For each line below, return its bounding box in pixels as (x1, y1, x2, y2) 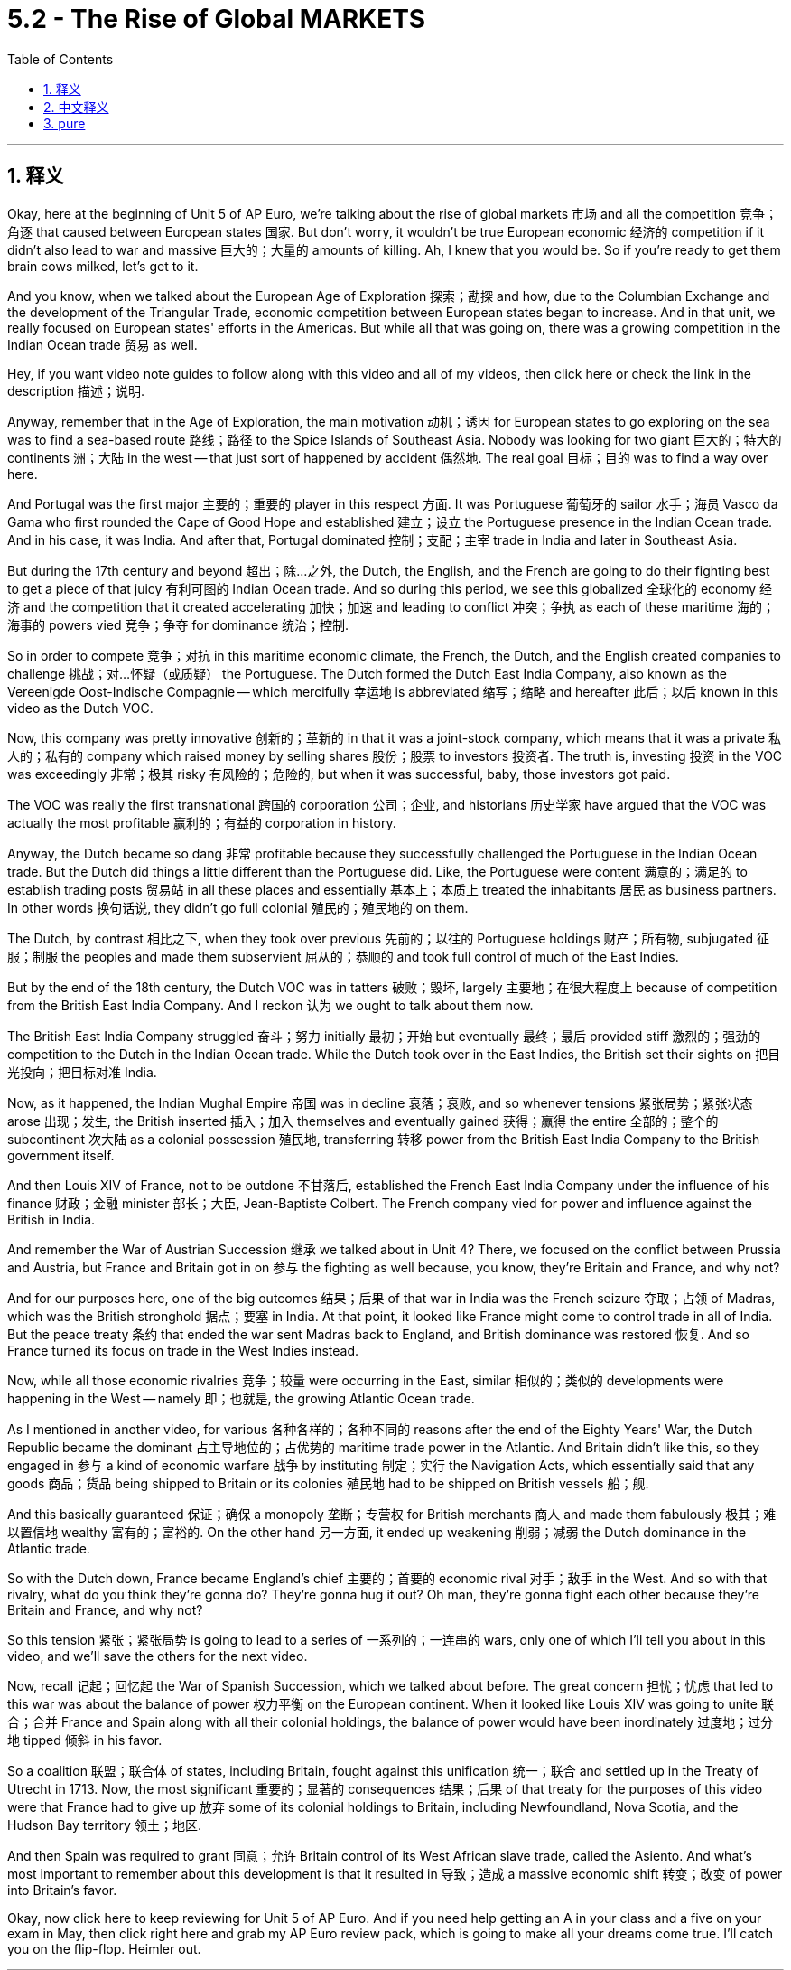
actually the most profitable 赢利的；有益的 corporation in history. (7, 814, 396, 830)
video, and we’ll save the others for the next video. (7, 1647, 308, 1664)
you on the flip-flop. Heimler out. (7, 1940, 201, 1956)
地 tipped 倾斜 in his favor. (7, 1731, 163, 1748)
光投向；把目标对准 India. (7, 1064, 157, 1080)
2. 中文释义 (43, 98, 109, 115)
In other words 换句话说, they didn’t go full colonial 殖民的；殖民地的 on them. (7, 899, 469, 915)
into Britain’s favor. (7, 1881, 117, 1898)
